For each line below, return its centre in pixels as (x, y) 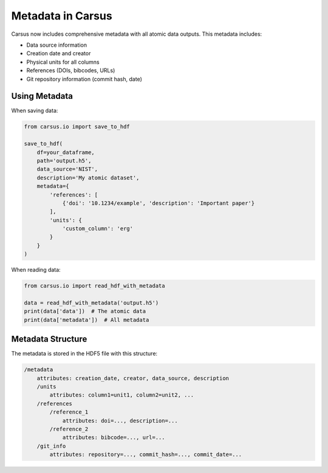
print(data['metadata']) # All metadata (87, 320)
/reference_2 (69, 429)
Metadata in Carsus (62, 16)
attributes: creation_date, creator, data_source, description (133, 378)
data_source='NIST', (67, 169)
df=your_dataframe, (66, 152)
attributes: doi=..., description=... (120, 421)
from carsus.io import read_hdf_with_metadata (94, 286)
